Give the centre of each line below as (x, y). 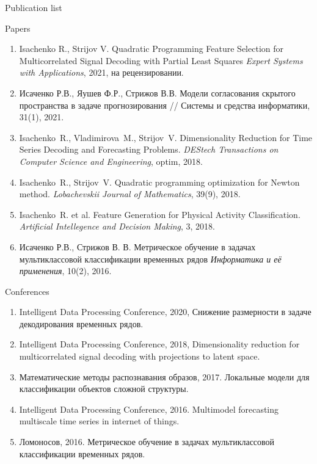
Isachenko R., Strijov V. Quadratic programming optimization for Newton (159, 182)
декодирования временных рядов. (81, 323)
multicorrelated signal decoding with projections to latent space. (140, 356)
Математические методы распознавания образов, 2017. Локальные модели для (164, 376)
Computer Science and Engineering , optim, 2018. (111, 161)
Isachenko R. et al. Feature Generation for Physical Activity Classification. (160, 214)
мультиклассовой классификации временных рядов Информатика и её (150, 259)
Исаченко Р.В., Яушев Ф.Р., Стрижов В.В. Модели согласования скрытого (157, 92)
